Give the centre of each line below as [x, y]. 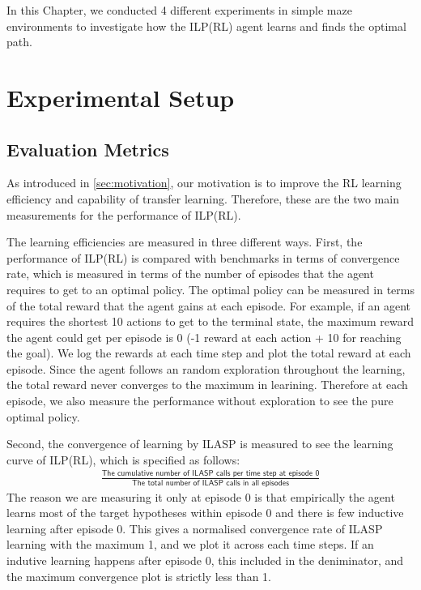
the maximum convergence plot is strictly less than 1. [139, 576]
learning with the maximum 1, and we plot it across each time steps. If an [190, 544]
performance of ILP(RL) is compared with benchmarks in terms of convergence [203, 257]
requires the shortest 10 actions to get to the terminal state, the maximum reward [210, 321]
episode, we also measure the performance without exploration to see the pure [200, 401]
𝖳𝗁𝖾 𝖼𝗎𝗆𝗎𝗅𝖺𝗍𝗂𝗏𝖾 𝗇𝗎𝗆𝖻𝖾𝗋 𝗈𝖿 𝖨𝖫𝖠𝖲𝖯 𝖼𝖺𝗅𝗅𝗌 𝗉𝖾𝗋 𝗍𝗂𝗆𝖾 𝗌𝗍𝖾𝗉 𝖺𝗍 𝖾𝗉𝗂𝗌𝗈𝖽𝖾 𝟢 [210, 474]
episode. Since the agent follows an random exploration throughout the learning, [206, 368]
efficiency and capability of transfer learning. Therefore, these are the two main [203, 198]
